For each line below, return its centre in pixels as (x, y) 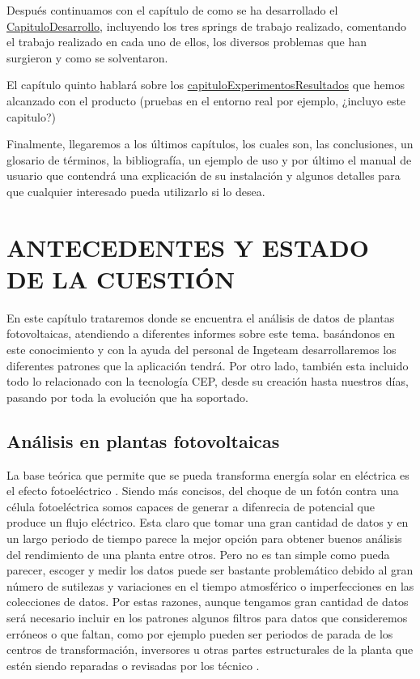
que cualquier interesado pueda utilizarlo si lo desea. (136, 191)
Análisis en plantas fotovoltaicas (143, 440)
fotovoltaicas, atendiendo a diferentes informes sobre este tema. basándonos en (201, 333)
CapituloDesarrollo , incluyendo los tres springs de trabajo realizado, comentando (206, 26)
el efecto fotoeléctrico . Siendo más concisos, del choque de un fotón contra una (203, 491)
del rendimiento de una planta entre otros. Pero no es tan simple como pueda (198, 554)
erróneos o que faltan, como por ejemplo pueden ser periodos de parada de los (200, 633)
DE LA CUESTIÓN (121, 278)
